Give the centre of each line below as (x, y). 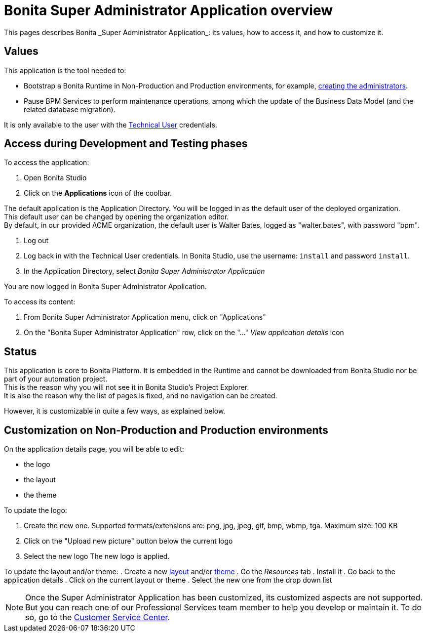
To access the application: (47, 163)
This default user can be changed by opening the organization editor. (116, 217)
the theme (40, 495)
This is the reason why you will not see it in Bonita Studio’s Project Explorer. (127, 387)
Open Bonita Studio (55, 178)
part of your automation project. (56, 379)
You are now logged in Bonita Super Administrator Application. (105, 287)
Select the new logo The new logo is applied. (97, 556)
